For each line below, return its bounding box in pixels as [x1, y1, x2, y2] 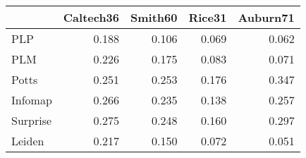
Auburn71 [238, 9, 295, 25]
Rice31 [188, 9, 227, 25]
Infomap [11, 92, 52, 108]
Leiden [11, 133, 44, 149]
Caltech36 [63, 9, 120, 25]
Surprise [11, 112, 52, 128]
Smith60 [130, 9, 178, 25]
